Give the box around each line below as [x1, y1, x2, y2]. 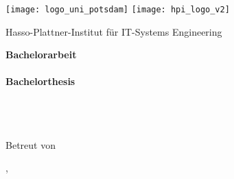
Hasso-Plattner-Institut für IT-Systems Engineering [5, 24, 222, 38]
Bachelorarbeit [5, 47, 77, 62]
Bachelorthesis [5, 74, 75, 88]
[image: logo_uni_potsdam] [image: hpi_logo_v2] [5, 5, 230, 14]
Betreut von [5, 137, 56, 152]
